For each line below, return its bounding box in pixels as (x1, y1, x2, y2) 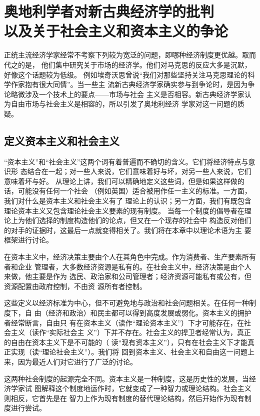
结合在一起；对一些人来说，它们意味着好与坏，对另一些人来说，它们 (27, 166, 251, 176)
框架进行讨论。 (4, 234, 53, 245)
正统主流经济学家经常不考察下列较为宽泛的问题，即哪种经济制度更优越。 (4, 49, 242, 60)
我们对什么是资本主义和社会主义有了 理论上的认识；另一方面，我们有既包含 (4, 195, 251, 206)
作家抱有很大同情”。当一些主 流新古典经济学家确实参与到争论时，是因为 (10, 79, 248, 89)
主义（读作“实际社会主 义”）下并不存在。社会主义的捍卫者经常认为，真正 (10, 327, 251, 337)
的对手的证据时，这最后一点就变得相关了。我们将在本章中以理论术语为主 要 (4, 224, 251, 235)
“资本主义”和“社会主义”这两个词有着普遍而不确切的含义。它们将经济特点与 (4, 156, 248, 166)
